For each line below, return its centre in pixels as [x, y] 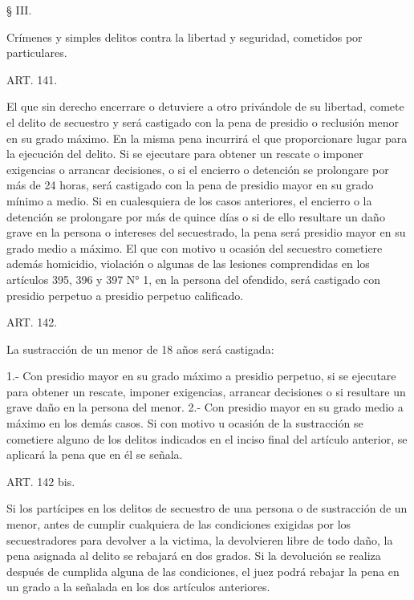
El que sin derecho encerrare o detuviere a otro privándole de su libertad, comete [205, 106]
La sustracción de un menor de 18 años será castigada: [140, 349]
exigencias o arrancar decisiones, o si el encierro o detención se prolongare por [198, 169]
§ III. [19, 10]
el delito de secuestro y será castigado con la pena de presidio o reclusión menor [203, 122]
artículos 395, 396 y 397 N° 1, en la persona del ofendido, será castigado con [194, 279]
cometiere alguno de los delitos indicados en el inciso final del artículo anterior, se [207, 438]
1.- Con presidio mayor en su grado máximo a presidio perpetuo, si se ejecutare [201, 376]
